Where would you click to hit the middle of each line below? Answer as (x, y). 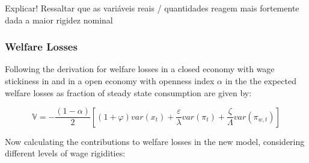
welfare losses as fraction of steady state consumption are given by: (128, 92)
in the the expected (261, 81)
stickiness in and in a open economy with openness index (110, 81)
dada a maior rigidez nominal (59, 20)
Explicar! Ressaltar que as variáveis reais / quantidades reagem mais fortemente (152, 8)
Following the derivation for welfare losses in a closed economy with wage (140, 69)
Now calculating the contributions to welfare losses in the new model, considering (155, 141)
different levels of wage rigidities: (65, 153)
